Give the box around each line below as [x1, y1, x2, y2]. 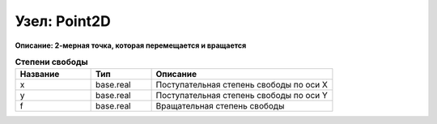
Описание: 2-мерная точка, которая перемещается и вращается [15, 41, 247, 50]
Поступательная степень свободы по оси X [155, 79, 328, 91]
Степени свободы [15, 57, 88, 68]
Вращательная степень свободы [155, 100, 285, 112]
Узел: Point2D [15, 12, 111, 30]
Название [19, 69, 60, 80]
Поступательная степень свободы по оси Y [155, 90, 328, 101]
